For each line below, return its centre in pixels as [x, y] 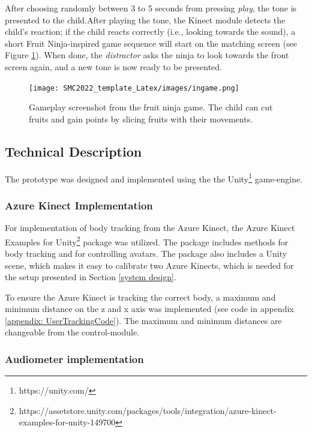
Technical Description [73, 151]
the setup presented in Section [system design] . [91, 277]
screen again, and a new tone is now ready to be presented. [113, 66]
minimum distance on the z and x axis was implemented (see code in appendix [149, 309]
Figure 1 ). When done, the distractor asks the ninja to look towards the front [147, 55]
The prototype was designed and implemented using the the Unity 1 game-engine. [154, 178]
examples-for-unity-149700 [67, 422]
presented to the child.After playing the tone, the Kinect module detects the [145, 19]
